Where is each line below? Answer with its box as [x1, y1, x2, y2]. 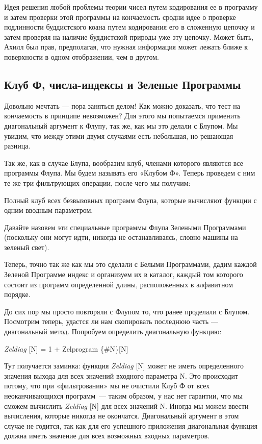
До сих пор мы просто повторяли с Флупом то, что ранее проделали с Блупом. [4, 306, 250, 316]
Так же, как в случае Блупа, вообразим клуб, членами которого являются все [4, 157, 243, 168]
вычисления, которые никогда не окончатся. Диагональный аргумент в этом [4, 410, 239, 421]
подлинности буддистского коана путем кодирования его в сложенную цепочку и [4, 21, 255, 32]
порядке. [4, 289, 31, 300]
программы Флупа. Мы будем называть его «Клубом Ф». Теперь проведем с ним [4, 167, 255, 178]
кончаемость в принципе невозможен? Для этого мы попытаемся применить [4, 110, 241, 121]
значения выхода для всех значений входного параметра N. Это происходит [4, 370, 239, 381]
